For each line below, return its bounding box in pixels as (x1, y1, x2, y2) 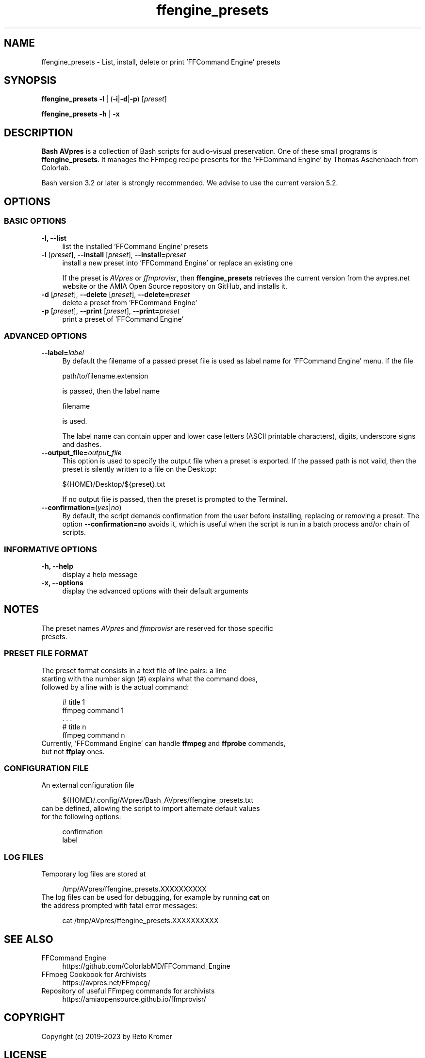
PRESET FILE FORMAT (4, 648, 88, 659)
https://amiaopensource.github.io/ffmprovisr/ (62, 994, 206, 1003)
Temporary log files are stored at (41, 870, 146, 878)
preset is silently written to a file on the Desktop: (62, 465, 217, 474)
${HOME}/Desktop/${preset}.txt (62, 480, 165, 489)
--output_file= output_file (41, 448, 122, 457)
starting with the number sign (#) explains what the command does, (41, 674, 258, 683)
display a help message (62, 570, 138, 579)
